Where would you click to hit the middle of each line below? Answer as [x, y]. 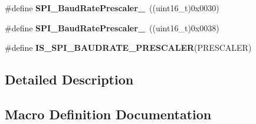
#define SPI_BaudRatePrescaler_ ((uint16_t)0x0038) [112, 27]
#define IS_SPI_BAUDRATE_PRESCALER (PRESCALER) [128, 48]
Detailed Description [69, 79]
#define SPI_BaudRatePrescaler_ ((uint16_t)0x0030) [112, 8]
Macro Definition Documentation [108, 114]
